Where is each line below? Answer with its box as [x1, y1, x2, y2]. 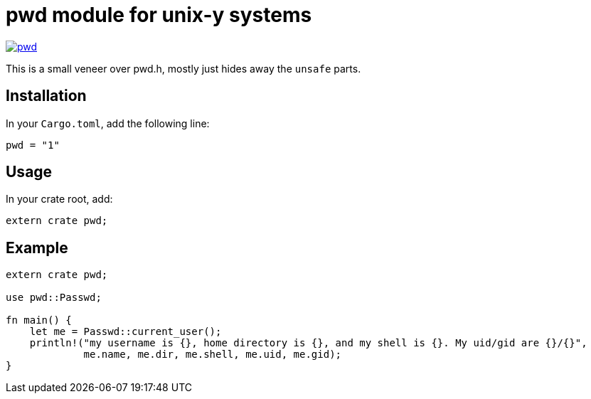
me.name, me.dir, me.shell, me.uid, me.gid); [83, 349, 342, 361]
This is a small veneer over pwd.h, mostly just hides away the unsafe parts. [6, 62, 361, 75]
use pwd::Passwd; [6, 292, 102, 304]
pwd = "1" [6, 139, 60, 151]
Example [6, 238, 68, 257]
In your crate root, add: [6, 193, 113, 206]
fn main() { [6, 314, 72, 326]
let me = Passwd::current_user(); [29, 326, 222, 338]
